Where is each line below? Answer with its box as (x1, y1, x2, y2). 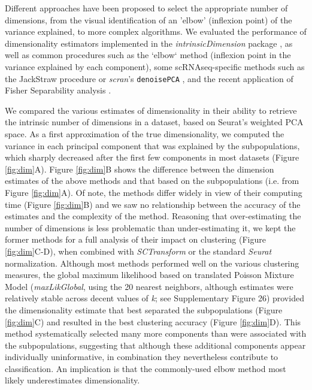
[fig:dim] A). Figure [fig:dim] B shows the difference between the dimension (5, 162, 274, 175)
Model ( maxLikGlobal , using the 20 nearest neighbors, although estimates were (5, 280, 293, 292)
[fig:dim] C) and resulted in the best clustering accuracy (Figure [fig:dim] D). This (5, 315, 301, 328)
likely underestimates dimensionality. (5, 374, 140, 386)
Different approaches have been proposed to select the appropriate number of (5, 2, 288, 14)
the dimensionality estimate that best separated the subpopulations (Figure (5, 303, 283, 316)
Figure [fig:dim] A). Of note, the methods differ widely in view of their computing (5, 186, 302, 198)
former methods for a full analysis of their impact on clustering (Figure (5, 233, 266, 246)
